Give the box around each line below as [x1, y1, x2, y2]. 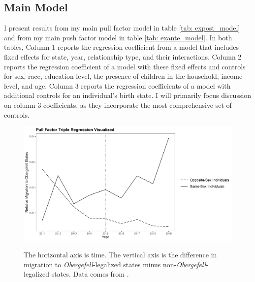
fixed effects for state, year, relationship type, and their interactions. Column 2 [4, 51, 242, 62]
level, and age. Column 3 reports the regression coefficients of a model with [4, 80, 231, 91]
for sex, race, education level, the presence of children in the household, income [4, 71, 243, 81]
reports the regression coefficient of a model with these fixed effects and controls [4, 61, 246, 71]
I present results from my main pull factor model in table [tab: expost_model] [4, 23, 240, 33]
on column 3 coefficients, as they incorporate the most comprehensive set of [4, 99, 232, 110]
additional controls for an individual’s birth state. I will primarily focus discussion [4, 90, 252, 100]
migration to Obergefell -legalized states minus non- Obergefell [24, 259, 206, 269]
